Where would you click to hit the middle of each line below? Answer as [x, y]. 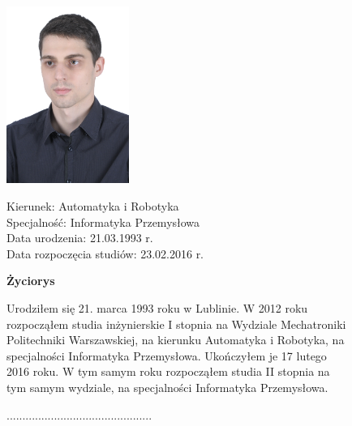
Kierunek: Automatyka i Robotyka [93, 206]
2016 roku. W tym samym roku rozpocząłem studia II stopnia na [168, 371]
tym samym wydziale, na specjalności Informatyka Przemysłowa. [167, 387]
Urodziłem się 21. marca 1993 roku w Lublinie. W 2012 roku [157, 308]
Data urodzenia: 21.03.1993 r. [80, 238]
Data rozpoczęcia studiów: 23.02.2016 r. [105, 253]
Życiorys [31, 281]
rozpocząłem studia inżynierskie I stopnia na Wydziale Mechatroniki [176, 324]
